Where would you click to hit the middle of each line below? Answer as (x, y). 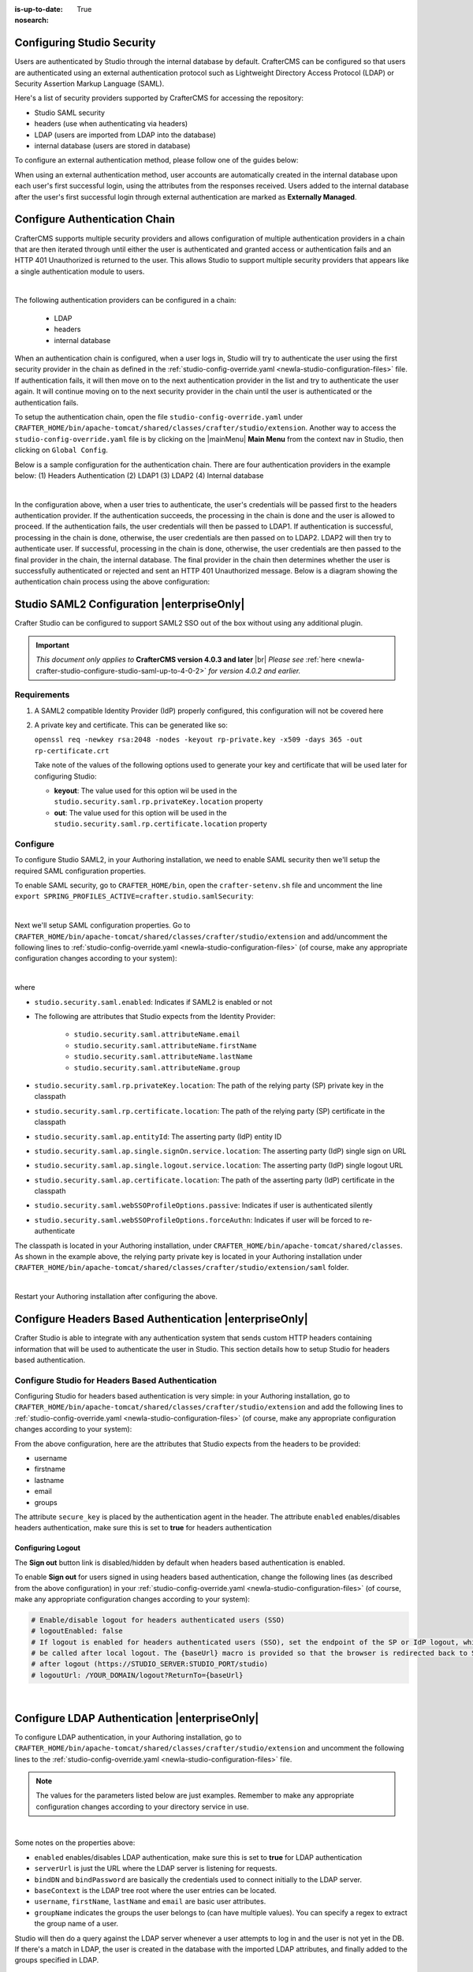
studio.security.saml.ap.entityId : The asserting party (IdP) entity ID (158, 1137)
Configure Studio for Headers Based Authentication (115, 1380)
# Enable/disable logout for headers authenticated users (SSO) (158, 1620)
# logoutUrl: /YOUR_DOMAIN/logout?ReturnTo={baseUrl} (137, 1675)
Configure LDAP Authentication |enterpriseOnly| (137, 1718)
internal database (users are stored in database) (112, 146)
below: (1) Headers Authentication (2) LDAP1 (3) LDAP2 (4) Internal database (139, 475)
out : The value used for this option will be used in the (141, 812)
